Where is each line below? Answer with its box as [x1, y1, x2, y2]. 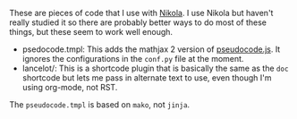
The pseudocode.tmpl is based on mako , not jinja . [9, 99, 191, 110]
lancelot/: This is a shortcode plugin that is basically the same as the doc [21, 63, 289, 73]
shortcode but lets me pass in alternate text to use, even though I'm [21, 72, 272, 83]
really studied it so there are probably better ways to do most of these [9, 17, 267, 28]
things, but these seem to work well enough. [9, 27, 173, 37]
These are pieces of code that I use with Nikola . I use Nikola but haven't [9, 8, 274, 18]
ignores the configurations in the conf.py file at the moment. [21, 54, 244, 64]
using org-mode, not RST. [21, 82, 118, 92]
